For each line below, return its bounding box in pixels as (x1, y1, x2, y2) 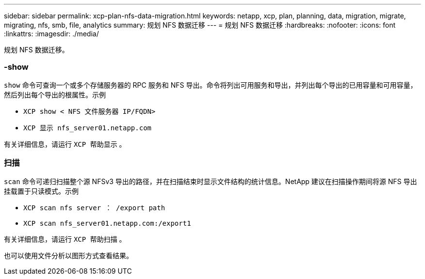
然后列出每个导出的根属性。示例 (4, 90, 106, 99)
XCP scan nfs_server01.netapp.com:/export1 (23, 219, 191, 227)
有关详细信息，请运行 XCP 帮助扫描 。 (4, 234, 126, 243)
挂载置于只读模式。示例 (4, 186, 79, 195)
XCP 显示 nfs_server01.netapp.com (23, 124, 152, 132)
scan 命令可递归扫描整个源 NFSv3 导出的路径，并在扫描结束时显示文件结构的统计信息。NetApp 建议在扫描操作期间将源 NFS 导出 (4, 177, 417, 186)
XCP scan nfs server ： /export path (23, 203, 165, 212)
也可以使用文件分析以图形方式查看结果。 (4, 251, 133, 260)
